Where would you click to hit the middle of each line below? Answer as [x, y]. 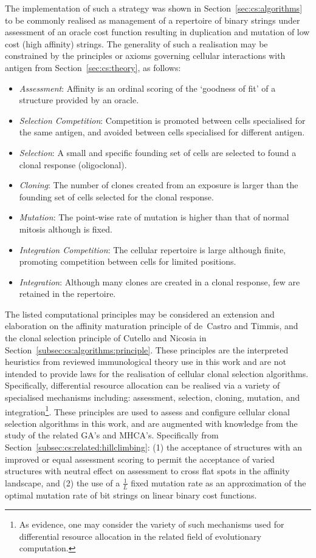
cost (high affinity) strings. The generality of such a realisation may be [136, 43]
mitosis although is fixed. [66, 229]
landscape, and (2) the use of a [63, 482]
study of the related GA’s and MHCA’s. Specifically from [112, 435]
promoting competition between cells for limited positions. [128, 261]
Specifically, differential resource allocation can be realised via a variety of [143, 385]
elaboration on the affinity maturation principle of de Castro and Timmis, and [152, 326]
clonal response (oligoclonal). [73, 164]
